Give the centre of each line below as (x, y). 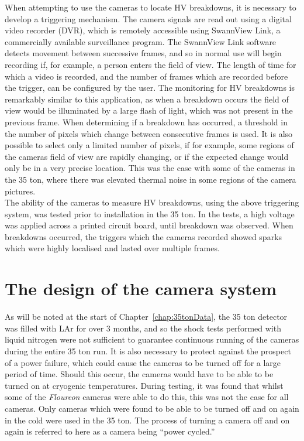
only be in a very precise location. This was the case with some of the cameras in (150, 168)
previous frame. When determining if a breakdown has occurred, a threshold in (146, 122)
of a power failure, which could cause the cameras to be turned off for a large (143, 362)
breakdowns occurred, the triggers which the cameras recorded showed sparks (144, 236)
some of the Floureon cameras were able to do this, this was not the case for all (147, 397)
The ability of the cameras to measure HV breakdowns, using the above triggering (152, 202)
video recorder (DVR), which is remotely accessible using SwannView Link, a (143, 30)
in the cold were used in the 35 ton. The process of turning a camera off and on (147, 420)
